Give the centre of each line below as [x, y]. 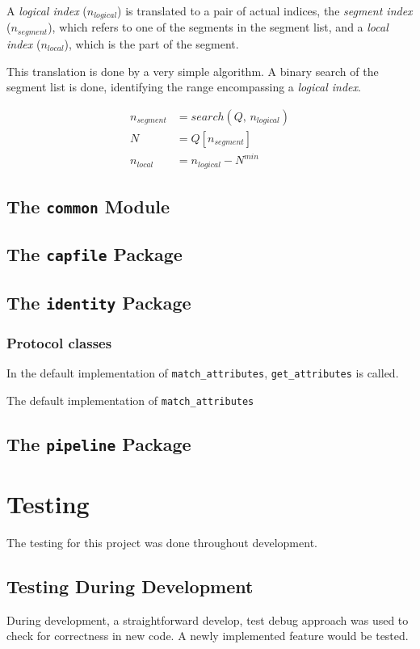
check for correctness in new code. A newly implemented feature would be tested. [208, 636]
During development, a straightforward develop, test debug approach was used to [208, 619]
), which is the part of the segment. [151, 43]
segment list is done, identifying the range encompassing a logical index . [184, 87]
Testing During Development [130, 586]
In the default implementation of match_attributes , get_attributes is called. [203, 373]
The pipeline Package [99, 443]
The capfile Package [94, 254]
